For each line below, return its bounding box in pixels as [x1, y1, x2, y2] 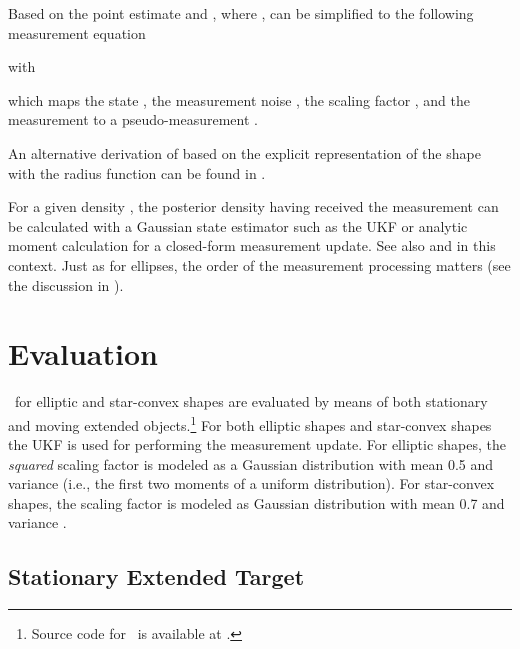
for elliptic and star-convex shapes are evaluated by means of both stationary [14, 391, 488, 412]
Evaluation [8, 333, 158, 374]
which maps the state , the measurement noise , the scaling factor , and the [8, 89, 471, 110]
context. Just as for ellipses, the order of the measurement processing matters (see [8, 254, 511, 275]
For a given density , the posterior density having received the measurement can [8, 196, 499, 217]
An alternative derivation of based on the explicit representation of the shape [8, 142, 481, 163]
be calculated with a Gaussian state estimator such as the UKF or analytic [8, 215, 468, 236]
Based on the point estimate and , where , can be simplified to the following [8, 3, 474, 23]
